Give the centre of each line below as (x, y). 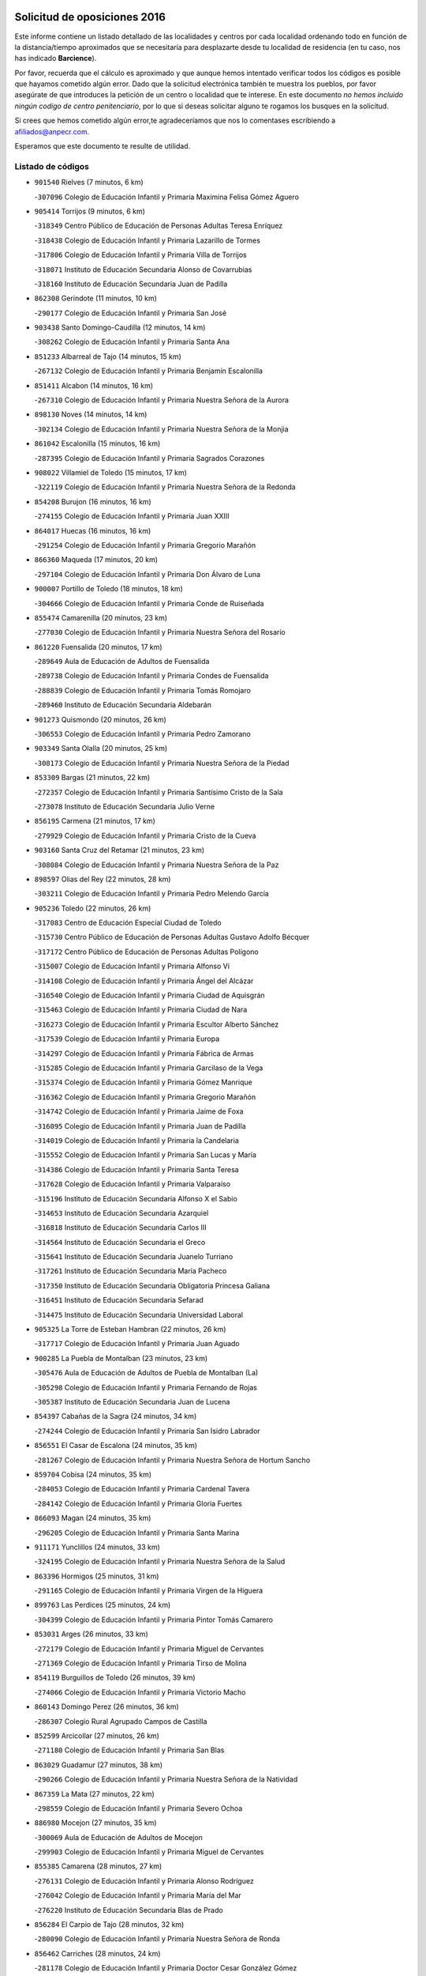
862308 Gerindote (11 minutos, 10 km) (96, 298)
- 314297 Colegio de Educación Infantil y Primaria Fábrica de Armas (144, 1053)
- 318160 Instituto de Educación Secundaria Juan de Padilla (131, 284)
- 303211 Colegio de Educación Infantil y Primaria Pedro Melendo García (152, 894)
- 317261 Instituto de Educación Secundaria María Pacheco (131, 1271)
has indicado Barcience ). (56, 58)
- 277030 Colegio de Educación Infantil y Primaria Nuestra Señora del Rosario (160, 632)
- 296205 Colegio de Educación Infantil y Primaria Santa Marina (137, 1533)
